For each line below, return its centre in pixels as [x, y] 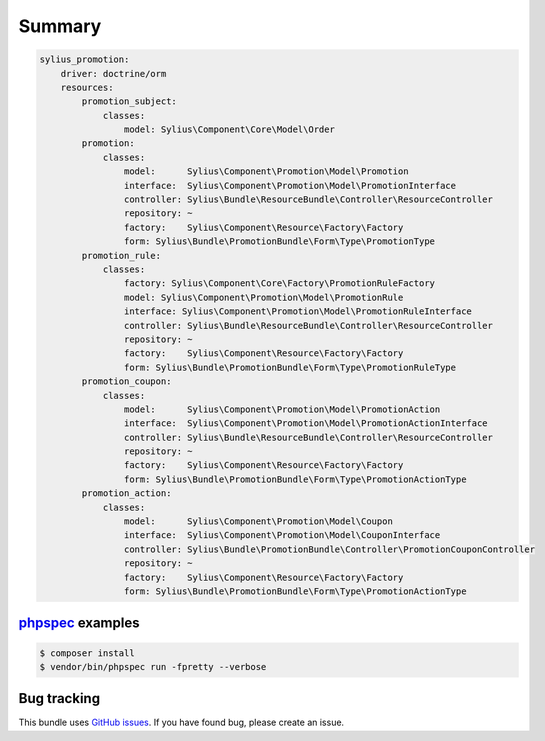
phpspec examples [79, 623]
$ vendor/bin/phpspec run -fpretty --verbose [153, 666]
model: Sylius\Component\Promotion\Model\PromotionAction [282, 409]
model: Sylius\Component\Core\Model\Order [229, 129]
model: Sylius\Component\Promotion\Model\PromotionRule [263, 297]
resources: [87, 87]
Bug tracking [59, 698]
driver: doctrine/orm [113, 73]
